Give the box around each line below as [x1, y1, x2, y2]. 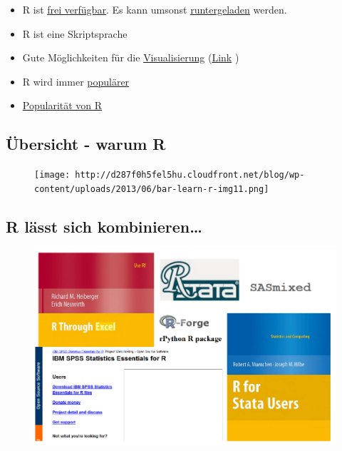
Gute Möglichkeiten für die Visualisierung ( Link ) [22, 50, 239, 65]
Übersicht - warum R [6, 133, 166, 155]
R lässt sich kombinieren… [6, 215, 202, 237]
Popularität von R [22, 98, 103, 113]
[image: [34, 170, 71, 181]
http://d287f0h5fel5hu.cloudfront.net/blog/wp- [75, 170, 305, 181]
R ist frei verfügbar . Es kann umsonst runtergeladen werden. [22, 2, 287, 16]
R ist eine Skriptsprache [22, 26, 128, 41]
